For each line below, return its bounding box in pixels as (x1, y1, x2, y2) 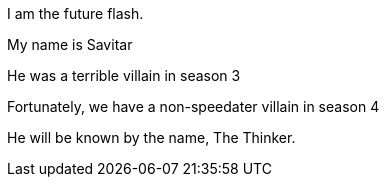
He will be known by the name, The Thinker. (7, 129, 296, 146)
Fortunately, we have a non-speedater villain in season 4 (7, 98, 380, 115)
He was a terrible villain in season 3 (7, 67, 241, 84)
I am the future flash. (7, 5, 144, 22)
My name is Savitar (7, 36, 133, 53)
